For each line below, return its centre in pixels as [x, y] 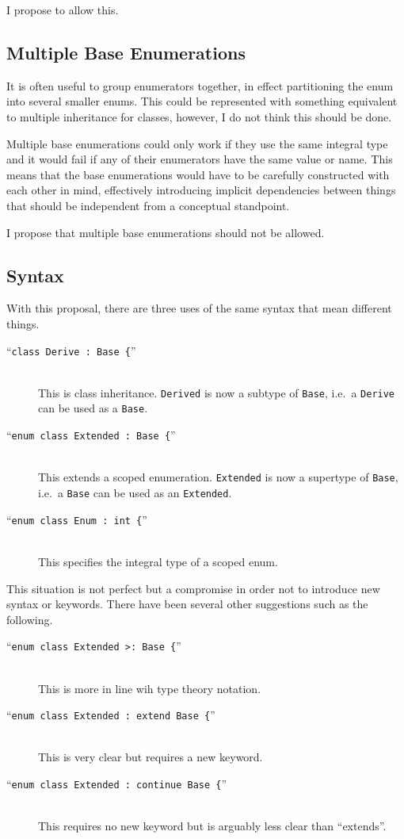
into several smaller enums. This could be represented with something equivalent [202, 101]
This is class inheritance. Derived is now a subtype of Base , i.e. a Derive [217, 392]
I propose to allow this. [63, 10]
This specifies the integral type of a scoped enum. [158, 561]
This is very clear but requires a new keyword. [151, 757]
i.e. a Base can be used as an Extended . [135, 492]
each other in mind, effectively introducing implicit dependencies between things [201, 190]
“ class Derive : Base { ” [71, 350]
